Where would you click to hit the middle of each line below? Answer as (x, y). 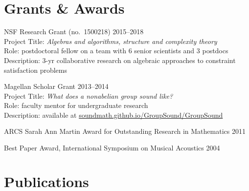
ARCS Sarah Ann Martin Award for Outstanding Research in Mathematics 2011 (125, 131)
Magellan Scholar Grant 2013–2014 (56, 86)
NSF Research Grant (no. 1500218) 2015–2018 (74, 32)
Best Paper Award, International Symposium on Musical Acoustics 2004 (112, 148)
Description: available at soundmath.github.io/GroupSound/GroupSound (113, 115)
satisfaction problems (35, 70)
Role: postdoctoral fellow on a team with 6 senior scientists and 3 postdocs (116, 51)
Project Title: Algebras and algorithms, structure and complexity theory (111, 41)
